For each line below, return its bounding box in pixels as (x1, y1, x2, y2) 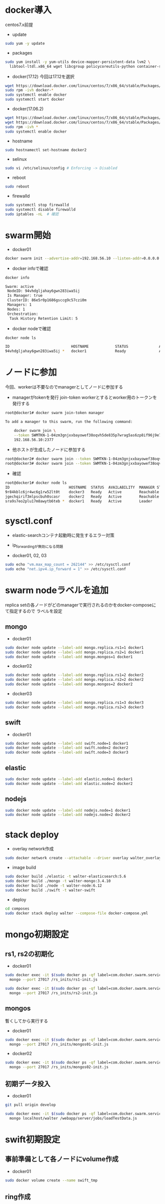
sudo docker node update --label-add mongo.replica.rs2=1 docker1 (5, 649, 144, 655)
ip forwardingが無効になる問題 (12, 542, 63, 549)
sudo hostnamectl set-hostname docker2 (5, 147, 87, 152)
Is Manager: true (7, 293, 43, 298)
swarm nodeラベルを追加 (5, 585, 109, 596)
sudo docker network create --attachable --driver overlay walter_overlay (5, 856, 162, 861)
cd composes (5, 906, 29, 911)
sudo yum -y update (5, 41, 45, 46)
